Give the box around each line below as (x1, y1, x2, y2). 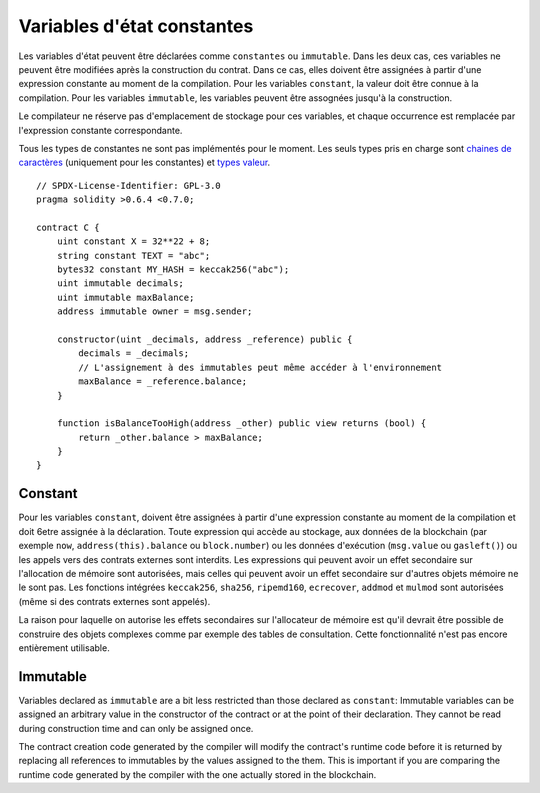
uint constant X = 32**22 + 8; (56, 236, 211, 247)
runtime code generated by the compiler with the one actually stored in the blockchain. (18, 768, 377, 780)
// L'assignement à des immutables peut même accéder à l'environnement (78, 361, 443, 373)
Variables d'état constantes (18, 15, 254, 37)
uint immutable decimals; (56, 278, 185, 289)
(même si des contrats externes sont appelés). (18, 595, 211, 607)
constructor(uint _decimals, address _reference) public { (56, 333, 353, 345)
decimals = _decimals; (78, 348, 190, 359)
